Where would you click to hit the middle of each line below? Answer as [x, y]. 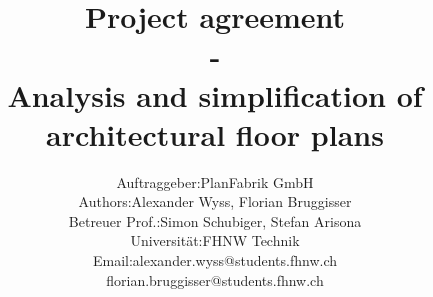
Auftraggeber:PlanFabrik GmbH [215, 181]
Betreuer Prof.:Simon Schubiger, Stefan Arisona [215, 220]
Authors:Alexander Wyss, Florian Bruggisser [215, 201]
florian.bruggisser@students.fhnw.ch [215, 279]
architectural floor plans [215, 133]
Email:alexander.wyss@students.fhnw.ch [215, 260]
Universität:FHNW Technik [215, 240]
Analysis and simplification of [215, 94]
